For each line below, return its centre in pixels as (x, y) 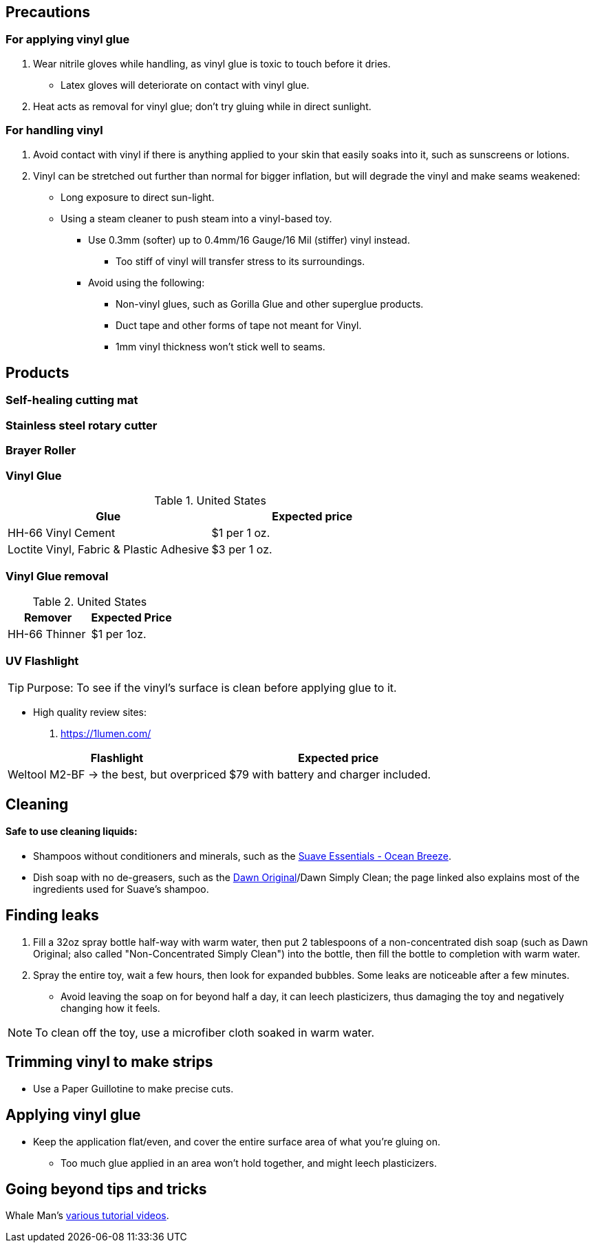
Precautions (48, 12)
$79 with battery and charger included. (330, 775)
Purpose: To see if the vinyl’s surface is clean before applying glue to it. (212, 688)
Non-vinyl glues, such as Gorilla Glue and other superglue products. (270, 304)
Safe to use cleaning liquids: (72, 832)
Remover (48, 617)
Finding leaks (52, 916)
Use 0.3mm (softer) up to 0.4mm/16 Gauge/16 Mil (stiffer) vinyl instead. (249, 240)
